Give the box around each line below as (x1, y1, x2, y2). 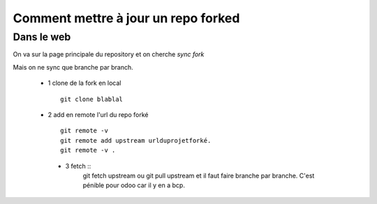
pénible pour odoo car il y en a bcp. (82, 181, 185, 189)
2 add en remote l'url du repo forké (47, 110, 149, 118)
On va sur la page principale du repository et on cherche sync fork (13, 50, 205, 58)
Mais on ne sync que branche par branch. (13, 63, 134, 71)
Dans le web (13, 31, 71, 43)
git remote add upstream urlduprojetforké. (60, 136, 212, 144)
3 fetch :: (65, 162, 91, 170)
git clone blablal (60, 95, 124, 103)
